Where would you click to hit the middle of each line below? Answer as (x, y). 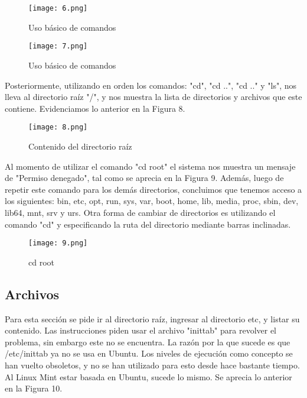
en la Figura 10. (34, 388)
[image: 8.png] (58, 127)
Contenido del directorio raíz (80, 146)
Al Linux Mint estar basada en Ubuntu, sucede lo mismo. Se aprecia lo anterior (148, 376)
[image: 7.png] (58, 46)
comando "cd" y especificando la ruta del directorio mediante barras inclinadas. (148, 224)
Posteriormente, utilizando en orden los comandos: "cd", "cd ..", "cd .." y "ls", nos (151, 85)
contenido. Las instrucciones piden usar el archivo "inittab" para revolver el (141, 330)
